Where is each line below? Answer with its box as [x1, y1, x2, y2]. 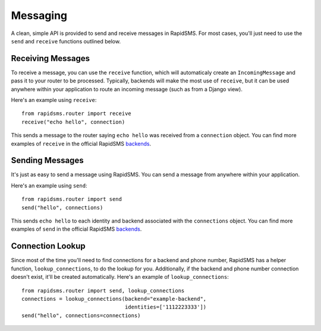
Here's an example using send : [11, 182, 87, 189]
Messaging [11, 9, 68, 22]
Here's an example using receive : [11, 97, 97, 104]
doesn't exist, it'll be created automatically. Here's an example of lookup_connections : [11, 273, 229, 281]
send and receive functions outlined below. [11, 37, 121, 44]
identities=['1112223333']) [125, 304, 207, 311]
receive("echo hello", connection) [21, 119, 125, 125]
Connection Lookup [11, 241, 86, 252]
